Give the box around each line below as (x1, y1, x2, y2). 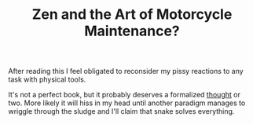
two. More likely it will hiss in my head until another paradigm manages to (8, 98, 246, 108)
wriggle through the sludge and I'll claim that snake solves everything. (8, 107, 235, 116)
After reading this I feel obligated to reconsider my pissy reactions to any (8, 67, 244, 76)
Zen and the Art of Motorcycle (31, 5, 233, 24)
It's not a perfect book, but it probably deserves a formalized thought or (8, 90, 241, 100)
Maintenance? (84, 22, 180, 40)
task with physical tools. (8, 75, 86, 84)
